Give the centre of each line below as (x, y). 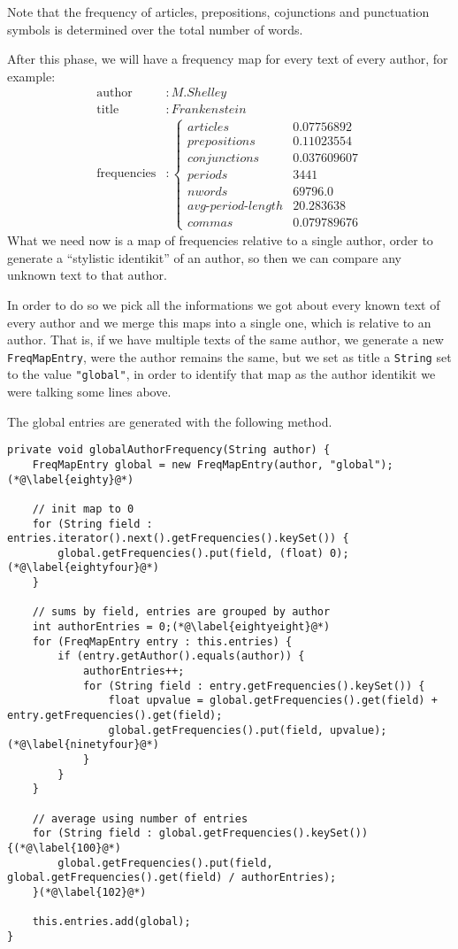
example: (31, 76)
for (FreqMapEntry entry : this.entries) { (162, 641)
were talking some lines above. (89, 392)
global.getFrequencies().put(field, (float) (191, 553)
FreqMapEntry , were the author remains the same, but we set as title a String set (229, 356)
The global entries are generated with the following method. (170, 421)
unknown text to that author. (87, 275)
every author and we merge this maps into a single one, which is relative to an (219, 322)
